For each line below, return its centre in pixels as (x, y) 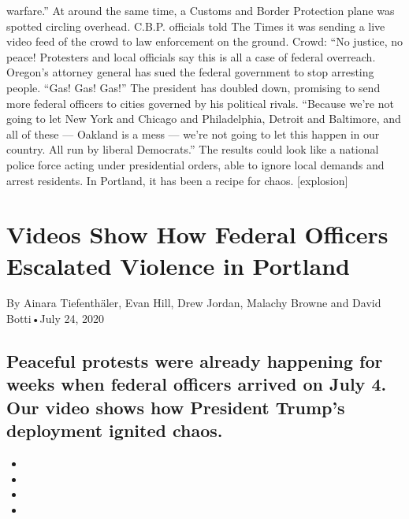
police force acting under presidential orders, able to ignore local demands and (195, 164)
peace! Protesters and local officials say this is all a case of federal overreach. (191, 56)
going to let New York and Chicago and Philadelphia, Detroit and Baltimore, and (204, 119)
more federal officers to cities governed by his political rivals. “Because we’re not (200, 103)
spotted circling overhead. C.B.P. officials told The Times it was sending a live (196, 26)
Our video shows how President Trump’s (176, 407)
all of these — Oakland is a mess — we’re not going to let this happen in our (193, 133)
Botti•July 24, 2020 (56, 319)
